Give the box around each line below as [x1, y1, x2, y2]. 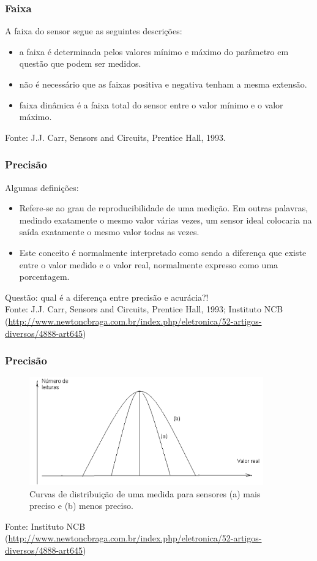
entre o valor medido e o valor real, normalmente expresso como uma [19, 258, 278, 271]
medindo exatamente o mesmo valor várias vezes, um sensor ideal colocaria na [19, 213, 312, 226]
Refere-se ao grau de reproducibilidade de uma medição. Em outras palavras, [19, 201, 308, 214]
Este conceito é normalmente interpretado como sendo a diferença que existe [19, 246, 307, 258]
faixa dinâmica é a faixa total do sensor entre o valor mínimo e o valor [19, 98, 283, 111]
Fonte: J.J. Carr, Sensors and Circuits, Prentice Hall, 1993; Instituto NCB [5, 303, 283, 315]
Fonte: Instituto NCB [5, 519, 86, 532]
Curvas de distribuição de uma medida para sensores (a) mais [29, 487, 261, 500]
